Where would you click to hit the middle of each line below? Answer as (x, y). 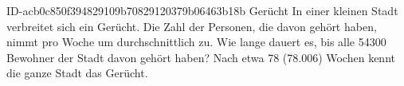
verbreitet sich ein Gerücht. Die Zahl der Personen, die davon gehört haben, (192, 26)
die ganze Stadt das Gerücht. (77, 73)
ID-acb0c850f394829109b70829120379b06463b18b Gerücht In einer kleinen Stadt (202, 10)
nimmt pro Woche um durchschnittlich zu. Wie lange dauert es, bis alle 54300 (196, 42)
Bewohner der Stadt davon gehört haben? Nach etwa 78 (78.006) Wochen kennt (201, 57)
